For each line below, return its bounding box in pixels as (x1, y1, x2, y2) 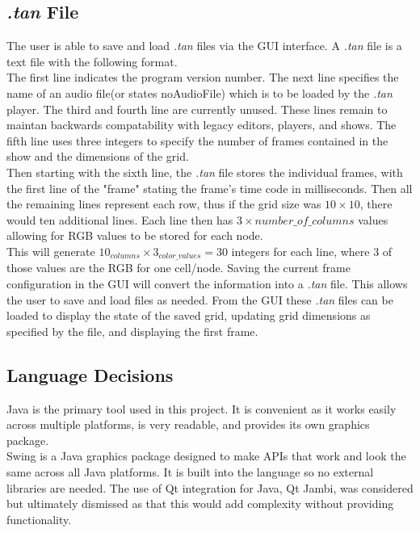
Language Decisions (6, 362, 174, 387)
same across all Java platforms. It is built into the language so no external (6, 463, 374, 480)
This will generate (6, 242, 95, 259)
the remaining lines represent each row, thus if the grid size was (6, 195, 321, 212)
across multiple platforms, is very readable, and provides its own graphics (6, 416, 370, 433)
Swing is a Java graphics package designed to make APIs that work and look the (6, 447, 406, 464)
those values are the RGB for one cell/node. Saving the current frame (6, 259, 351, 276)
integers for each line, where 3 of (231, 242, 393, 259)
